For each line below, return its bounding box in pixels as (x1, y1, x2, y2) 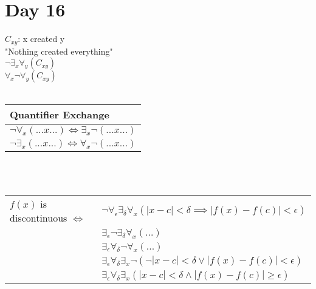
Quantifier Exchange (10, 107, 109, 121)
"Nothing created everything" (5, 44, 113, 57)
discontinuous (10, 211, 67, 225)
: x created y (18, 32, 65, 45)
